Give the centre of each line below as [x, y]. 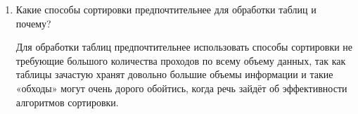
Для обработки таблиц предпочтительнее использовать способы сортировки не [184, 47]
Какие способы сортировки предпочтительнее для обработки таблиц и [166, 9]
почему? [33, 23]
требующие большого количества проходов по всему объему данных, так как [181, 60]
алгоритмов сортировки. [67, 102]
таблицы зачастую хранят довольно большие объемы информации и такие [174, 74]
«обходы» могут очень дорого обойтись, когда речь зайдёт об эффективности [181, 88]
